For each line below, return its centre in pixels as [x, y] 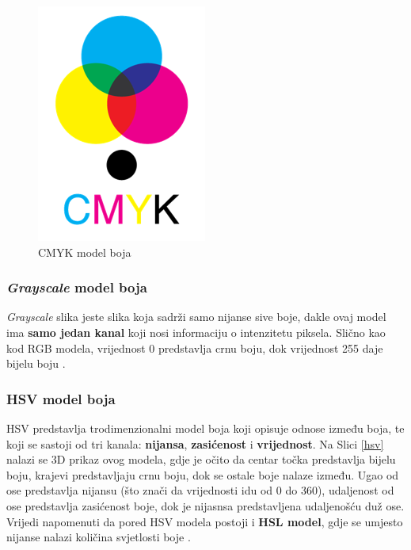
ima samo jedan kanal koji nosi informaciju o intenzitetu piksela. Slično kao [196, 332]
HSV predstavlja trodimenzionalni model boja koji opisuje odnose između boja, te [205, 428]
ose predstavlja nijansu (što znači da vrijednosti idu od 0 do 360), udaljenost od [200, 490]
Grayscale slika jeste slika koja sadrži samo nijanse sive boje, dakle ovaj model [196, 317]
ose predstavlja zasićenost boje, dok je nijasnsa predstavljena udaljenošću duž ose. [205, 505]
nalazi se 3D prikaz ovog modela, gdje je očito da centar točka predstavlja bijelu [201, 459]
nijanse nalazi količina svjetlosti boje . [99, 537]
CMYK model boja [85, 252]
